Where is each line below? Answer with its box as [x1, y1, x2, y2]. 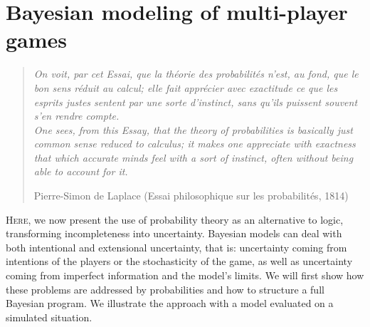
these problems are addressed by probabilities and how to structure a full [6, 281, 324, 296]
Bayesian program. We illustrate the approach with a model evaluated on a [6, 296, 334, 311]
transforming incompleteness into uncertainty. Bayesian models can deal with [6, 226, 342, 241]
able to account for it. [33, 164, 128, 179]
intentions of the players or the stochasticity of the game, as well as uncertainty [6, 254, 353, 269]
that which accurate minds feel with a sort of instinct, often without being [33, 150, 354, 165]
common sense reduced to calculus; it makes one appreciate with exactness [33, 136, 356, 151]
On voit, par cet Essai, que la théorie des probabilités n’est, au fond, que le [33, 66, 359, 81]
